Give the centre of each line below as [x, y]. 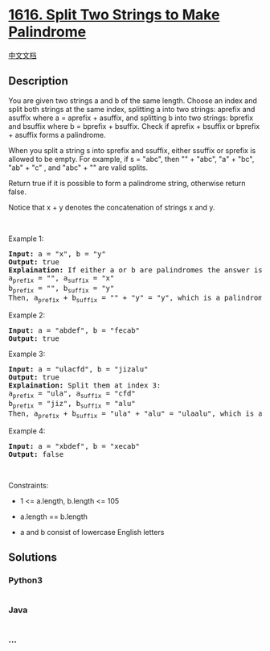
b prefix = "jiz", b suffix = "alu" [72, 404]
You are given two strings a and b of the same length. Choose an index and [133, 100]
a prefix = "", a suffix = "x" [61, 279]
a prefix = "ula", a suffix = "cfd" [72, 394]
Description [38, 81]
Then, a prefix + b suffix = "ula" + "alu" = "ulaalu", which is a [135, 414]
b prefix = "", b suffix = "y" [61, 289]
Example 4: [27, 431]
